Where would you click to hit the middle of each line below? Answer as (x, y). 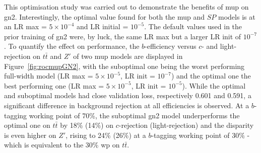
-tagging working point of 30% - (201, 135)
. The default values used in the (193, 26)
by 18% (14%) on (87, 125)
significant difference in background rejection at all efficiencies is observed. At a (127, 105)
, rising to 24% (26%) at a (106, 135)
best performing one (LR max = (54, 85)
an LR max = (25, 26)
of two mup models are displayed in (128, 56)
